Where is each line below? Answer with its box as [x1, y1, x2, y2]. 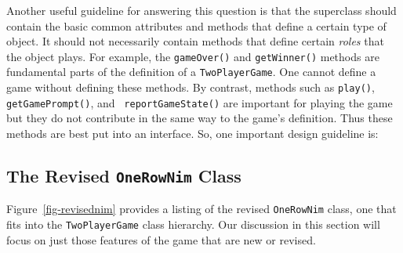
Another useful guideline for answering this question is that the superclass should [6, 2, 397, 18]
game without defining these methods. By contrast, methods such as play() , [6, 79, 375, 96]
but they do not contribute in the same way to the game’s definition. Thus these [6, 110, 393, 126]
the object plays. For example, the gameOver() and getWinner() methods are [6, 48, 379, 64]
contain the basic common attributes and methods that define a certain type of [6, 17, 387, 34]
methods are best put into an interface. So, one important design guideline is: [6, 125, 379, 141]
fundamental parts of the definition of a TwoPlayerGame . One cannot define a [6, 63, 376, 80]
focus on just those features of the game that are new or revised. [6, 231, 316, 248]
